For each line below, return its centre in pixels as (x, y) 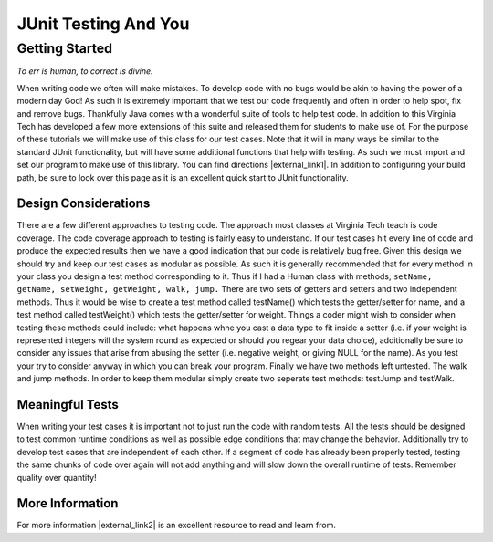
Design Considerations (84, 204)
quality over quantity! (57, 477)
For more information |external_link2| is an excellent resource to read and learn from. (177, 526)
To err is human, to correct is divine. (85, 71)
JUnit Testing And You (103, 24)
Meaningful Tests (68, 405)
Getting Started (65, 48)
